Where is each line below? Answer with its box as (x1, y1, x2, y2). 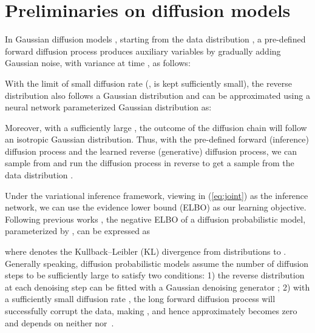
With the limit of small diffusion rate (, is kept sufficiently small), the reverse (5, 76, 293, 89)
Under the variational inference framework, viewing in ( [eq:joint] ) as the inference (5, 189, 308, 201)
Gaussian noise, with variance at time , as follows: (5, 56, 191, 69)
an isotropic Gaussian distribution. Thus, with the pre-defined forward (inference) (5, 133, 309, 146)
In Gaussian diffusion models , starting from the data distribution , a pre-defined (5, 33, 306, 45)
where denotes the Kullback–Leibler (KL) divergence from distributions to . (5, 245, 286, 258)
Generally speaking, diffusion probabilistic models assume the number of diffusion (5, 257, 309, 269)
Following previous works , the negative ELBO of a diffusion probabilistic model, (5, 212, 306, 225)
